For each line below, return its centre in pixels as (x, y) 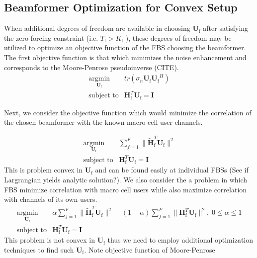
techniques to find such (39, 249)
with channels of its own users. (51, 199)
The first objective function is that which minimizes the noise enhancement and (125, 57)
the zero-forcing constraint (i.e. (51, 38)
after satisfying (226, 28)
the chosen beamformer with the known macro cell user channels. (103, 122)
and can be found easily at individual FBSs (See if (172, 170)
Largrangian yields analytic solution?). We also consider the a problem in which (126, 179)
